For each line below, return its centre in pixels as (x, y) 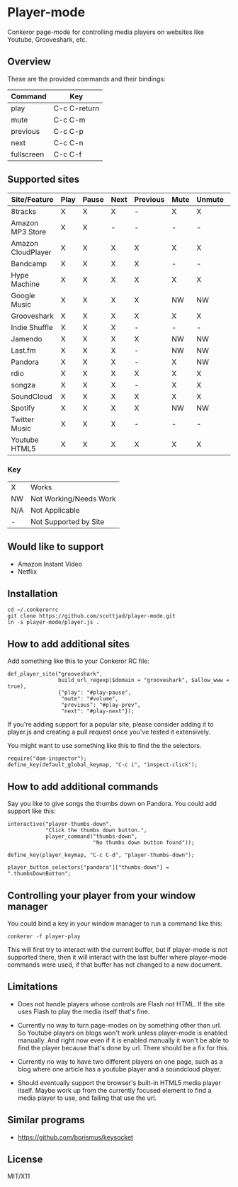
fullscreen (28, 154)
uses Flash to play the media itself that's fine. (84, 1011)
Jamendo (27, 339)
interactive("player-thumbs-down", (60, 824)
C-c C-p (68, 131)
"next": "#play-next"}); (98, 711)
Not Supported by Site (68, 521)
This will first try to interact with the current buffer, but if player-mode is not (118, 949)
